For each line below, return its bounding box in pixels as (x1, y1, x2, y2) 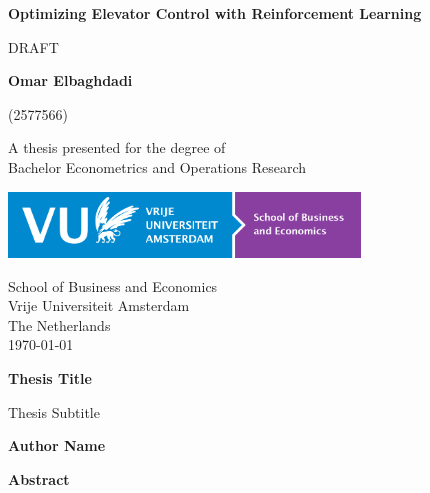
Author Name (8, 435, 106, 456)
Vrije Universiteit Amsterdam (8, 295, 190, 316)
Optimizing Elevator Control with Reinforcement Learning (8, 3, 422, 23)
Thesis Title (8, 368, 92, 389)
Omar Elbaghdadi (8, 70, 133, 91)
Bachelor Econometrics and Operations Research (8, 156, 307, 177)
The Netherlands (8, 314, 111, 335)
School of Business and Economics (8, 275, 218, 296)
